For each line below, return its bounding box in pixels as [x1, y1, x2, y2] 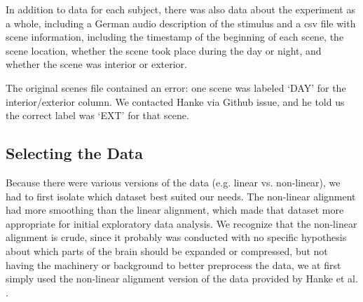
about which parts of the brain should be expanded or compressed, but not [6, 243, 328, 258]
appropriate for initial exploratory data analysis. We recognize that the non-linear [6, 216, 357, 231]
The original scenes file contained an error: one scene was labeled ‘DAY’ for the [6, 80, 346, 95]
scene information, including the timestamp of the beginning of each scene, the [6, 29, 344, 44]
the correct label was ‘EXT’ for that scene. [6, 108, 189, 123]
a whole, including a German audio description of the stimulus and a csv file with [6, 15, 356, 30]
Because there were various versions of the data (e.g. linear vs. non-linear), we [6, 174, 341, 189]
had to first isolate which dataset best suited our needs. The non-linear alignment [6, 188, 356, 203]
